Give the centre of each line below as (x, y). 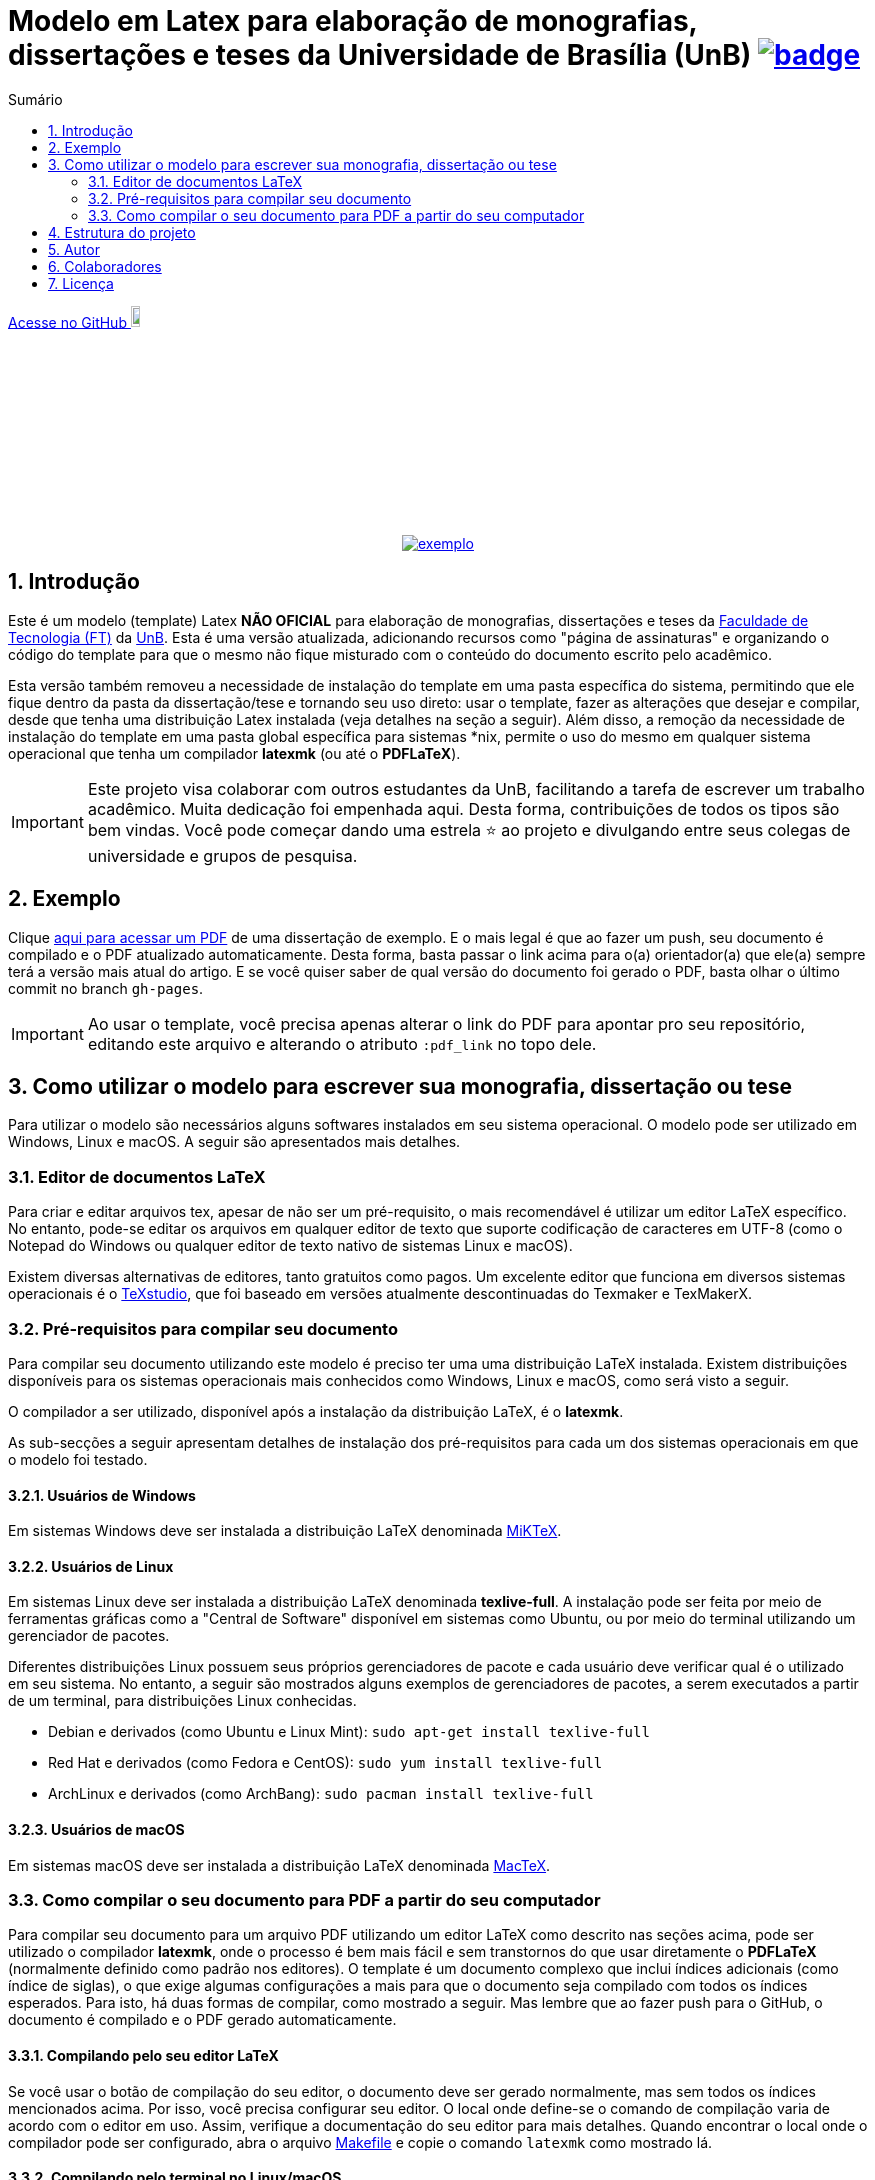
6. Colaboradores (105, 266)
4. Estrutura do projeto (122, 232)
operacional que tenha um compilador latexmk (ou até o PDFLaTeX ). (234, 753)
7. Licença (81, 283)
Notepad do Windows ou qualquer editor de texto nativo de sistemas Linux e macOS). (290, 1246)
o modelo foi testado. (78, 1459)
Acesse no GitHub (67, 322)
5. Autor (74, 249)
